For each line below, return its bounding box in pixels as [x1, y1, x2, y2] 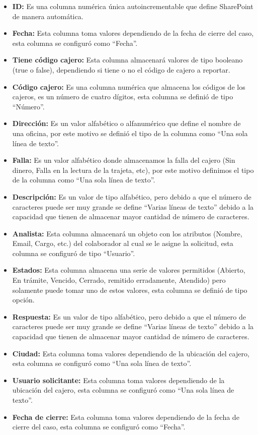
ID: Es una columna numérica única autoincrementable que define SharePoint [12, 1, 253, 11]
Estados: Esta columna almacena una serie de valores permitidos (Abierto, [12, 265, 245, 275]
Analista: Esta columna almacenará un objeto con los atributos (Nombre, [12, 228, 242, 238]
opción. [12, 294, 35, 305]
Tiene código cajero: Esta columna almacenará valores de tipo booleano [12, 54, 243, 65]
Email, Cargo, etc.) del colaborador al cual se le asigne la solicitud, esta [12, 238, 233, 248]
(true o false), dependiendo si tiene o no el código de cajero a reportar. [12, 64, 230, 75]
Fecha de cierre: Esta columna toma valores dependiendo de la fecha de [12, 411, 239, 422]
